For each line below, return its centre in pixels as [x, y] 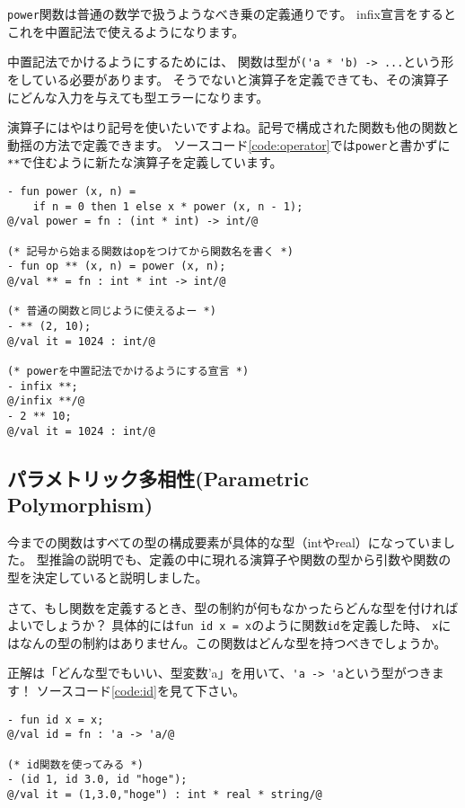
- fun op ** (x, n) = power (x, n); [117, 266]
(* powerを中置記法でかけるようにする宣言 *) [128, 371]
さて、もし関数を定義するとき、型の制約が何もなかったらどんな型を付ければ [233, 607]
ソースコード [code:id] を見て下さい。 [140, 691]
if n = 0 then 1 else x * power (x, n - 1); [168, 206]
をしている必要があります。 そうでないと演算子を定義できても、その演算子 [228, 79]
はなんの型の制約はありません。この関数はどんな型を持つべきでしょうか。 [227, 642]
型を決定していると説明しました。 [108, 577]
